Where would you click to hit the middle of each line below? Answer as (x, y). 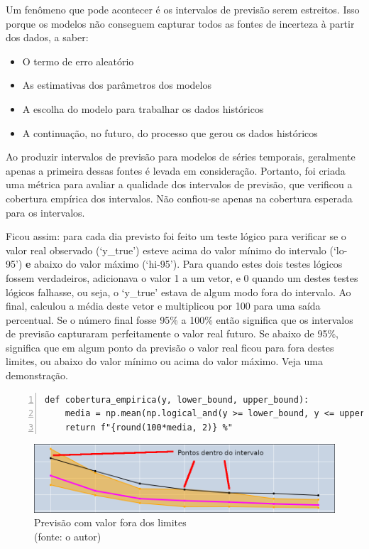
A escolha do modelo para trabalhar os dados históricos (143, 108)
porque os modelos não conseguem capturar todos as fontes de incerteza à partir (180, 23)
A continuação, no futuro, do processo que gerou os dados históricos (170, 132)
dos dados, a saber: (47, 37)
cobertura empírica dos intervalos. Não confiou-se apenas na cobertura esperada (179, 198)
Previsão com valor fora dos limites (110, 522)
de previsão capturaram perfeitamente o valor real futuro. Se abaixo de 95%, (172, 333)
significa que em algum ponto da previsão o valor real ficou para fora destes (170, 347)
